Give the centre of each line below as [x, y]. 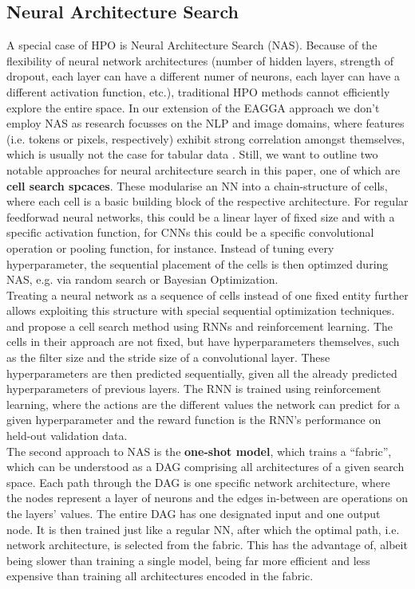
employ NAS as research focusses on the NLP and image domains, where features [206, 123]
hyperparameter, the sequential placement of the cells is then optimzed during [198, 263]
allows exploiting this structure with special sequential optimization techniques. [201, 310]
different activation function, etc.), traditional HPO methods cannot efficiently [198, 91]
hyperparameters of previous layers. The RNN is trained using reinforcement [194, 389]
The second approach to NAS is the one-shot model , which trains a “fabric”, [199, 451]
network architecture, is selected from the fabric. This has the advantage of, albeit [207, 545]
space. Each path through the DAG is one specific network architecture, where [198, 482]
